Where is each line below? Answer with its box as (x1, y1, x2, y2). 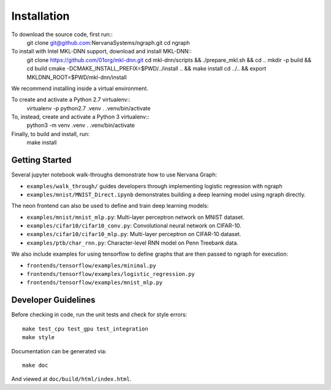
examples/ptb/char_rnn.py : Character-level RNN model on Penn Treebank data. (26, 239, 238, 247)
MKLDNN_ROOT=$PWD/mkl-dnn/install (26, 74, 127, 81)
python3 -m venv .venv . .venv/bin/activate (26, 121, 135, 129)
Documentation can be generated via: (11, 347, 107, 355)
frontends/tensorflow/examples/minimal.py (26, 262, 156, 269)
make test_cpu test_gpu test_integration (22, 325, 148, 332)
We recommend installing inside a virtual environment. (11, 85, 148, 92)
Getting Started (11, 155, 72, 166)
